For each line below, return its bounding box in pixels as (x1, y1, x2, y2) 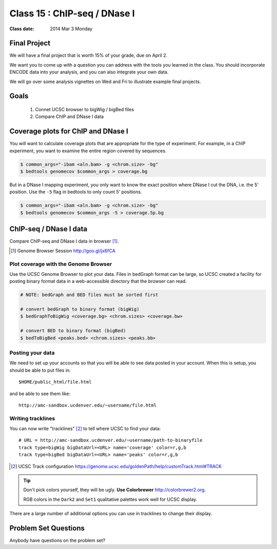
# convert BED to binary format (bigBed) (20, 328, 126, 334)
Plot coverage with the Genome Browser (9, 260, 112, 268)
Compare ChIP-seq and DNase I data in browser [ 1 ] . (9, 238, 119, 245)
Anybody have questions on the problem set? (9, 537, 106, 543)
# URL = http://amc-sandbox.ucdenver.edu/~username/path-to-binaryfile (18, 437, 203, 443)
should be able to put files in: (9, 367, 71, 373)
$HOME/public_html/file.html (18, 379, 92, 385)
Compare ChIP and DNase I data (35, 113, 104, 120)
